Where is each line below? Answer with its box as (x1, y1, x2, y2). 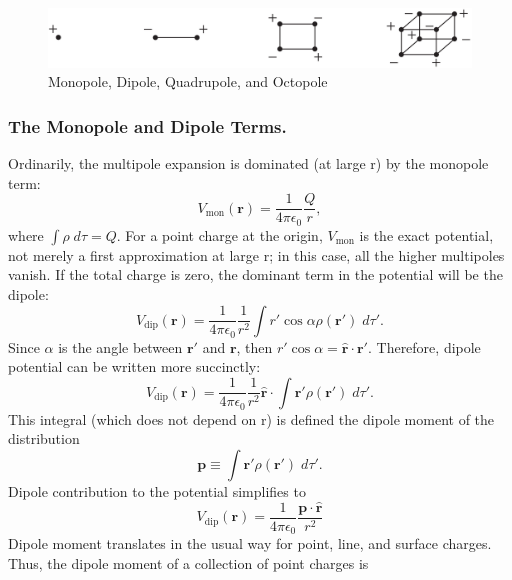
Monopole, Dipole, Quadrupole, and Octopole (48, 71, 328, 92)
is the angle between (58, 336, 183, 357)
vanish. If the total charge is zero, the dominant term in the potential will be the (8, 264, 503, 285)
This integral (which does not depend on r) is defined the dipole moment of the (8, 408, 495, 429)
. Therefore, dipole (367, 336, 481, 357)
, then (236, 336, 273, 357)
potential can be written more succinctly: (8, 356, 261, 377)
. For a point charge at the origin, (116, 224, 323, 245)
